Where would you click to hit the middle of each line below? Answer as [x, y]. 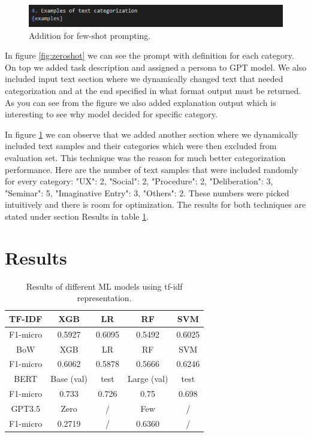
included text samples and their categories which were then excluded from [141, 146]
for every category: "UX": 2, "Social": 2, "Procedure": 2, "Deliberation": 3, [139, 181]
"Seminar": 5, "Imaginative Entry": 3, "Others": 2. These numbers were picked [147, 192]
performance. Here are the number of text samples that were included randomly [152, 169]
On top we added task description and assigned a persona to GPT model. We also [156, 67]
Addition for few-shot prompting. [90, 35]
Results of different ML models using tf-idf [104, 286]
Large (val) [148, 379]
